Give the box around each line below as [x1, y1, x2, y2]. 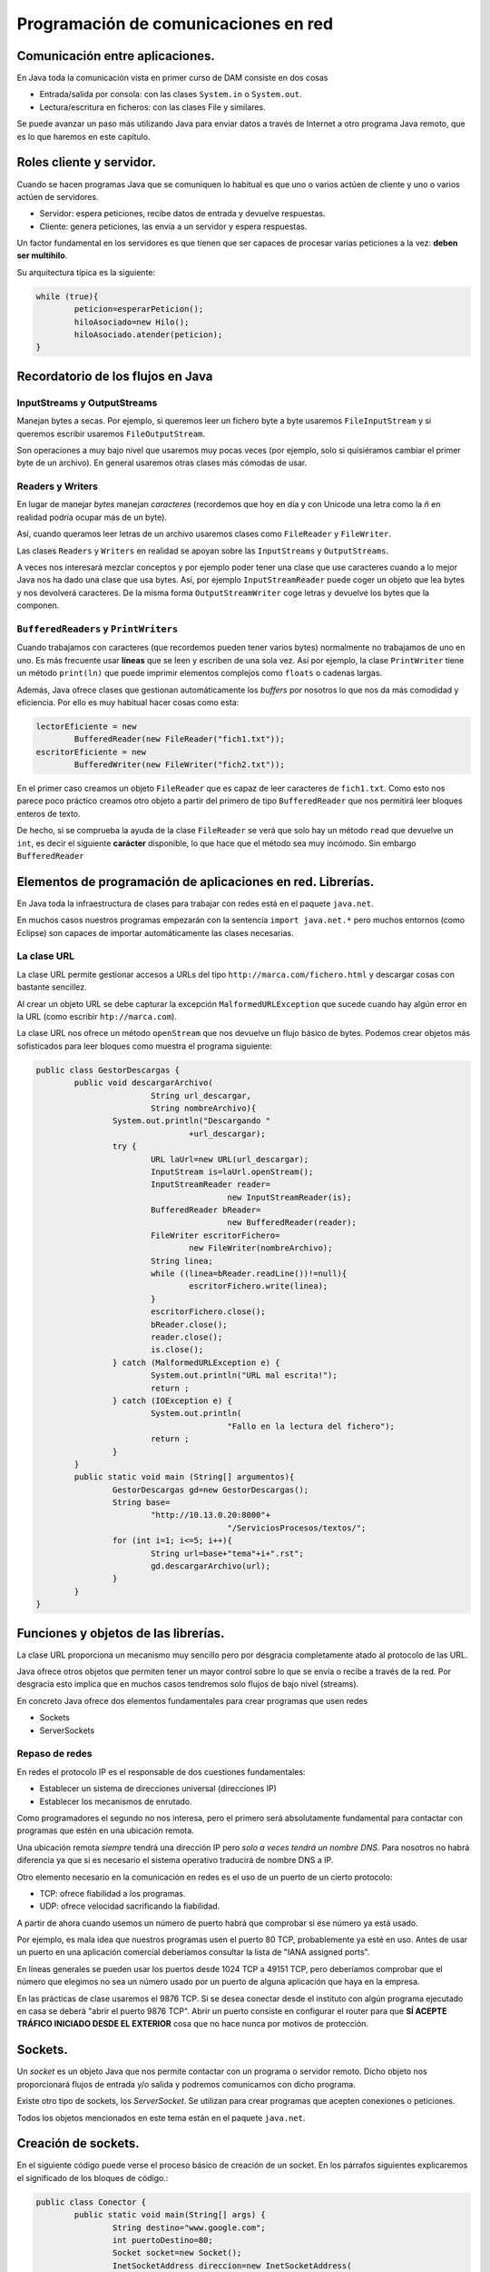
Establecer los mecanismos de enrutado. [39, 1796, 192, 1807]
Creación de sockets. [16, 2136, 140, 2151]
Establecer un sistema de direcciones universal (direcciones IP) [39, 1783, 277, 1794]
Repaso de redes [16, 1748, 93, 1760]
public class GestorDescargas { [35, 1064, 181, 1075]
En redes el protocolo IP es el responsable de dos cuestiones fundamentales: [16, 1766, 306, 1777]
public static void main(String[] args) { [73, 2209, 267, 2220]
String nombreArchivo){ [150, 1102, 257, 1113]
